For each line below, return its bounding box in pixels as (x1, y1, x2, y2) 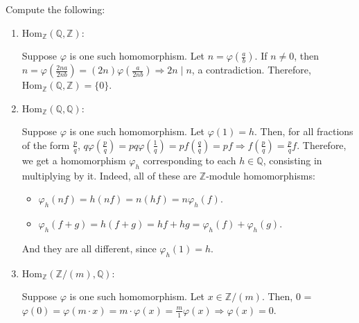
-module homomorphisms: (206, 168, 315, 182)
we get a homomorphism (21, 152, 126, 167)
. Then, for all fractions (254, 124, 353, 139)
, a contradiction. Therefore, (191, 62, 311, 77)
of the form (21, 137, 70, 152)
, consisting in (263, 152, 322, 167)
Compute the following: (6, 2, 105, 16)
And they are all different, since (21, 241, 157, 255)
